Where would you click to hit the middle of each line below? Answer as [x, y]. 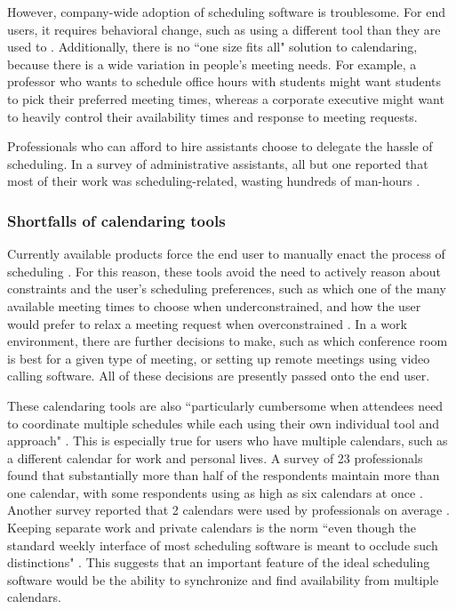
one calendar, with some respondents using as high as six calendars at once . [215, 492]
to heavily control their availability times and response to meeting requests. [212, 116]
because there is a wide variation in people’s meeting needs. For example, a [212, 64]
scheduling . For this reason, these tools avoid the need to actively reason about [224, 271]
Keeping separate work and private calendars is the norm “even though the [212, 528]
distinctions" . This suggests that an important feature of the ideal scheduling [219, 562]
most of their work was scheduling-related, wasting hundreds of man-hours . [214, 181]
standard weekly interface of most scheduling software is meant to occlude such [223, 545]
